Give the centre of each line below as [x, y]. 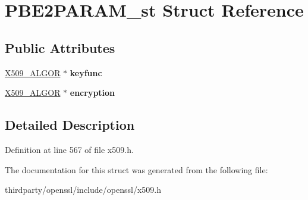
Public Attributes [60, 47]
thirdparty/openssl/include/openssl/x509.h [83, 190]
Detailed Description [70, 125]
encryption [92, 93]
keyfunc [86, 72]
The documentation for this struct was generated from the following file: [136, 169]
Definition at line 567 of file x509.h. [69, 149]
